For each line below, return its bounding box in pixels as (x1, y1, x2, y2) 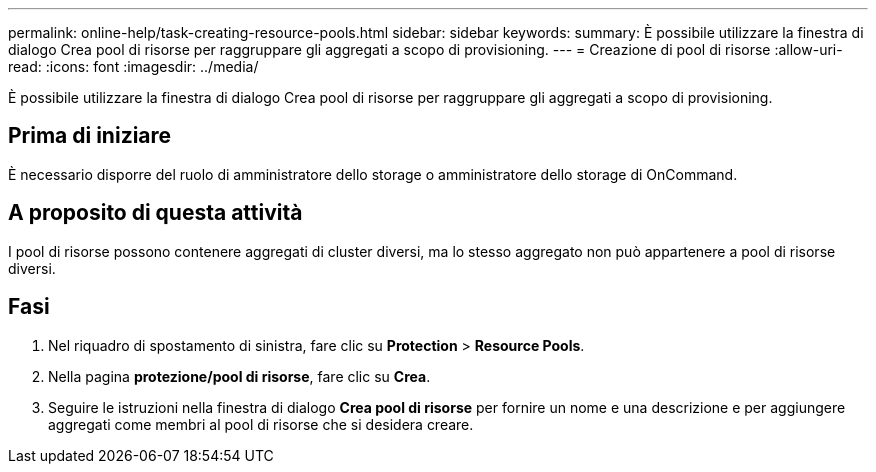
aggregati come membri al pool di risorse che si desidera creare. (48, 415, 474, 433)
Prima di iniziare (8, 123, 172, 149)
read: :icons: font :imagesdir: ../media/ (8, 58, 259, 75)
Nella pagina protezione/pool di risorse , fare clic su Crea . (48, 367, 431, 385)
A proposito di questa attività (8, 200, 303, 226)
